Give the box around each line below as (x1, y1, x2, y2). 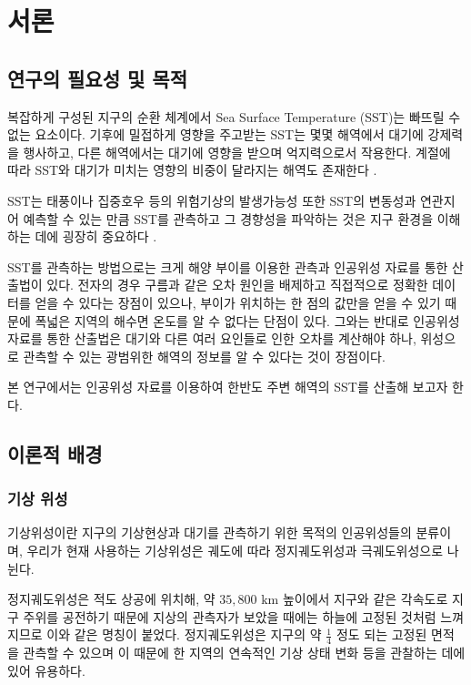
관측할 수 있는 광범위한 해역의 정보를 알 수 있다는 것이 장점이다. (23, 346, 386, 365)
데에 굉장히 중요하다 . (35, 227, 157, 246)
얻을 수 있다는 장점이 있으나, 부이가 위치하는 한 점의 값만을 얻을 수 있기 (35, 292, 441, 312)
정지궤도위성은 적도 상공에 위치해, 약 (7, 589, 215, 608)
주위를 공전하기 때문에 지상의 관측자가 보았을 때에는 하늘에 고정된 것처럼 (23, 607, 436, 626)
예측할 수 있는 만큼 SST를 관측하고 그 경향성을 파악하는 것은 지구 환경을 (23, 209, 434, 228)
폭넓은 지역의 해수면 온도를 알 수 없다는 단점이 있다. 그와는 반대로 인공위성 (35, 311, 460, 330)
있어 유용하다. (7, 660, 85, 680)
